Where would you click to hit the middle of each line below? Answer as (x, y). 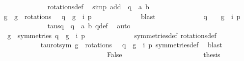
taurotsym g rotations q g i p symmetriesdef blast (131, 45)
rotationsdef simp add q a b (98, 6)
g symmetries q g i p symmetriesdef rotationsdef (112, 35)
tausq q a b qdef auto (89, 26)
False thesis (163, 54)
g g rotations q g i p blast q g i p (122, 16)
